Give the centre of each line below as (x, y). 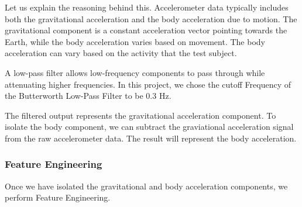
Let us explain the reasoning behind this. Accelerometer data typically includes (147, 7)
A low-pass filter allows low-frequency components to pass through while (135, 72)
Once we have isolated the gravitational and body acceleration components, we (146, 186)
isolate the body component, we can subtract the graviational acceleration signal (149, 127)
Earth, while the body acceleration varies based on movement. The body (135, 41)
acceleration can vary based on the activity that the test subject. (121, 53)
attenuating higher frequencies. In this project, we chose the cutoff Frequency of (148, 84)
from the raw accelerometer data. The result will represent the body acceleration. (151, 138)
